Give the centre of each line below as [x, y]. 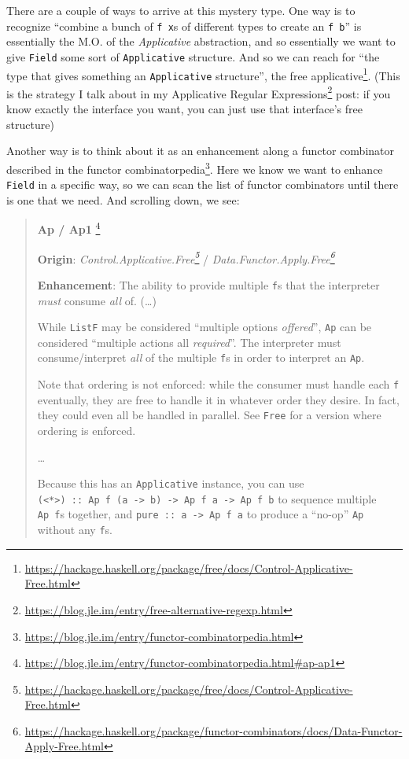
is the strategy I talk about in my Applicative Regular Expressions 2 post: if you [199, 92]
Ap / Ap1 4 [69, 228]
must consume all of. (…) [97, 300]
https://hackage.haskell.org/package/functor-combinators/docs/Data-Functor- [214, 730]
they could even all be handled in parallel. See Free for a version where [209, 415]
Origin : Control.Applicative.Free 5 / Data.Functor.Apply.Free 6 [186, 257]
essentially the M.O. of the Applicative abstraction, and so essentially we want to [201, 41]
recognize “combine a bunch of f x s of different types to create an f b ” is [184, 26]
